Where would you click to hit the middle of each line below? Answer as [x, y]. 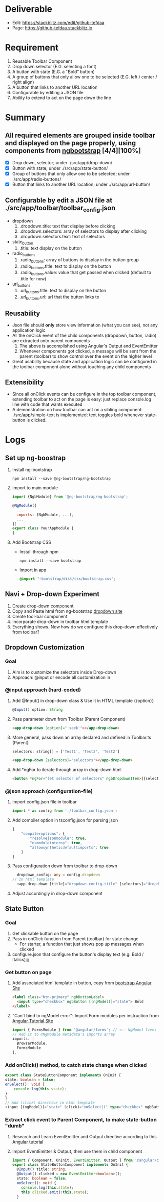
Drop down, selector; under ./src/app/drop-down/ [62, 162]
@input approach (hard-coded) [43, 690]
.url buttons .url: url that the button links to [59, 297]
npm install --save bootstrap [50, 561]
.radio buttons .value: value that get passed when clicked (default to [85, 273]
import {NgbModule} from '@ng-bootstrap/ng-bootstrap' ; [70, 497]
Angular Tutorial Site [33, 1021]
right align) [23, 82]
